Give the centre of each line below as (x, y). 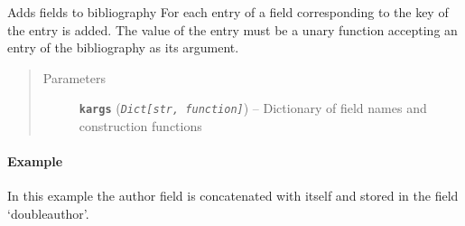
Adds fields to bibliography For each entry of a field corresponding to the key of (228, 12)
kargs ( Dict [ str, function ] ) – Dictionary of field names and (253, 108)
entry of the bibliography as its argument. (123, 47)
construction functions (140, 126)
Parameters (74, 77)
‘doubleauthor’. (48, 214)
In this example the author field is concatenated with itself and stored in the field (233, 196)
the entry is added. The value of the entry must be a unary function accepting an (232, 29)
